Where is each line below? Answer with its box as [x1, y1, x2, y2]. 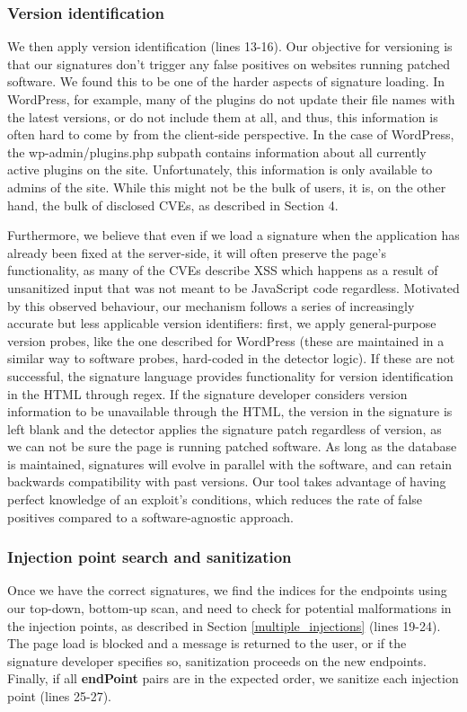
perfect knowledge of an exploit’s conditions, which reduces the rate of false [7, 490, 423, 509]
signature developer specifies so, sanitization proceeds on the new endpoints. [7, 651, 427, 670]
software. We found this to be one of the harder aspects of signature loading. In [7, 72, 445, 91]
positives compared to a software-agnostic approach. [7, 507, 294, 526]
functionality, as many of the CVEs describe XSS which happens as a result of [7, 261, 438, 280]
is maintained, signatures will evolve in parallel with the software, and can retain [7, 454, 453, 473]
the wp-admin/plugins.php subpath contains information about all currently [7, 142, 427, 161]
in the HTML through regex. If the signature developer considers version [7, 384, 408, 403]
